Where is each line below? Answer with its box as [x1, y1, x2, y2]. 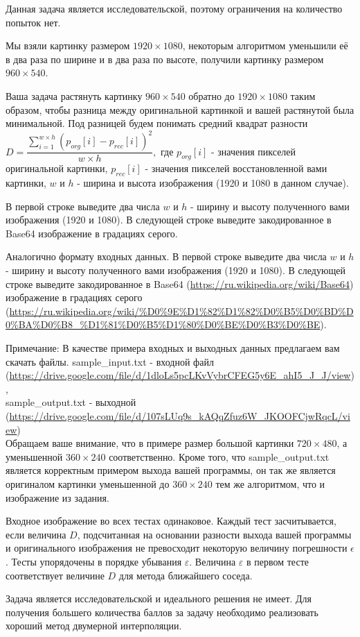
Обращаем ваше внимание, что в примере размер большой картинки [6, 436, 294, 450]
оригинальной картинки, [6, 161, 108, 176]
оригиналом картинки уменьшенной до [6, 476, 170, 491]
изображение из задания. [6, 490, 109, 504]
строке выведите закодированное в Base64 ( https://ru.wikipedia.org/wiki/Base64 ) [6, 276, 354, 291]
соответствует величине [6, 568, 105, 582]
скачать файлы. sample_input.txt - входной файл [6, 354, 214, 368]
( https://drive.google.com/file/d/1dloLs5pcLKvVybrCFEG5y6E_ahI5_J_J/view [6, 368, 351, 382]
